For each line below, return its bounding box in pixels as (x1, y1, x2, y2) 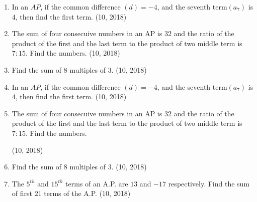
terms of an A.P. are (65, 178, 128, 188)
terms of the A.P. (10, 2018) (44, 188, 131, 198)
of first (12, 188, 32, 198)
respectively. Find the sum (168, 178, 250, 188)
